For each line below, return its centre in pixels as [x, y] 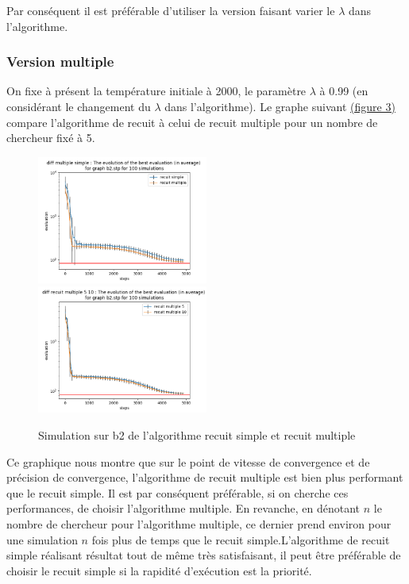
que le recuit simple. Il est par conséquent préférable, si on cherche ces [177, 492]
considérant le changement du [79, 106]
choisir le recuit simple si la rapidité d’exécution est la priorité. [159, 570]
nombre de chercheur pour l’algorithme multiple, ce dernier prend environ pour [199, 523]
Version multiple [60, 61]
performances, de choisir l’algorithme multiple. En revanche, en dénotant [183, 508]
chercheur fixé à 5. [51, 138]
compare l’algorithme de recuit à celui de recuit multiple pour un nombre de [192, 122]
